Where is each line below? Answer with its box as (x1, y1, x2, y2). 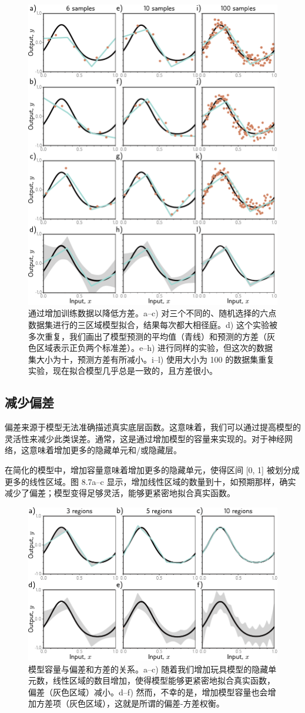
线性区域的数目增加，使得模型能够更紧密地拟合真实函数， (52, 674, 275, 687)
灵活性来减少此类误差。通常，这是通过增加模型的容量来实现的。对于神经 (5, 432, 284, 444)
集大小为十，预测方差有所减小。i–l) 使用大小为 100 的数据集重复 (28, 353, 275, 365)
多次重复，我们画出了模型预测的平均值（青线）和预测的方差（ (28, 330, 267, 342)
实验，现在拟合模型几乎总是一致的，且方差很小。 (28, 364, 217, 377)
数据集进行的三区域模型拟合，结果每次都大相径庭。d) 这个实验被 (28, 318, 277, 330)
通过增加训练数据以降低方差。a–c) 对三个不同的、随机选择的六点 (28, 307, 277, 319)
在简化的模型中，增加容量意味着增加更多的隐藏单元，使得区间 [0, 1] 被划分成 (5, 463, 300, 476)
